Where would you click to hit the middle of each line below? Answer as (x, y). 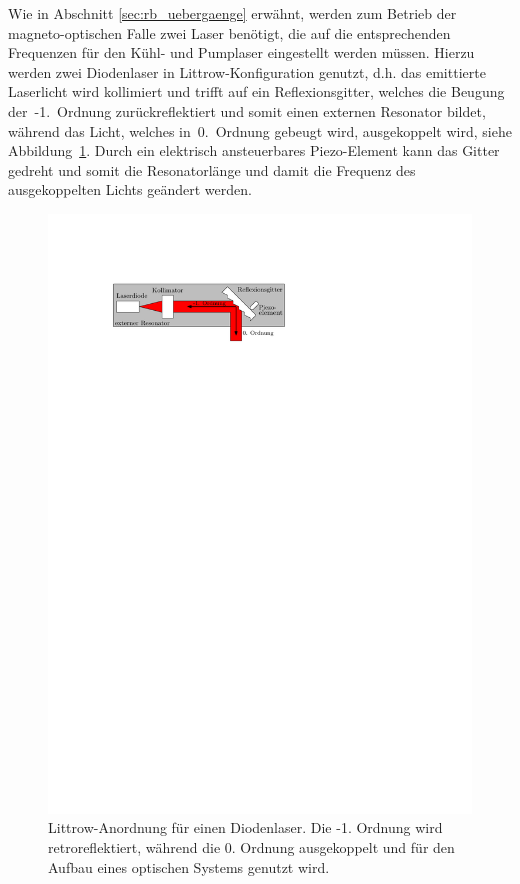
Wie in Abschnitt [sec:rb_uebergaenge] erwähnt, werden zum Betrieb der (232, 13)
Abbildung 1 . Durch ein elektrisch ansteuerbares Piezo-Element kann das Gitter (254, 150)
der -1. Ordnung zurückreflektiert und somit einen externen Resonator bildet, (247, 110)
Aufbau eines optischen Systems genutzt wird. (189, 866)
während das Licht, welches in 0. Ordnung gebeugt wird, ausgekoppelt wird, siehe (260, 130)
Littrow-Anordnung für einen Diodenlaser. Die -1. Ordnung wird (245, 827)
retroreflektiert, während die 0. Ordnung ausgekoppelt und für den (251, 847)
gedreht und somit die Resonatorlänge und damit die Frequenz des (212, 169)
